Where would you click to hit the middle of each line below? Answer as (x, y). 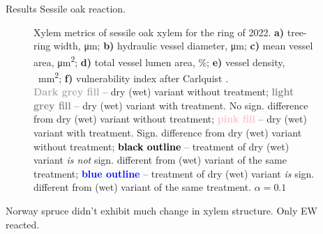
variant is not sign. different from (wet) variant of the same (160, 160)
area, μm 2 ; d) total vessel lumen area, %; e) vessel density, (159, 61)
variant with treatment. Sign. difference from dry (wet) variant (168, 133)
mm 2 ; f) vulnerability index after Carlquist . (133, 77)
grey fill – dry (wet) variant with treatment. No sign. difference (171, 105)
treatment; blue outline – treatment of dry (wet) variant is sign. (174, 173)
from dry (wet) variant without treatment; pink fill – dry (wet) (170, 119)
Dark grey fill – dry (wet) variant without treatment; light (164, 92)
